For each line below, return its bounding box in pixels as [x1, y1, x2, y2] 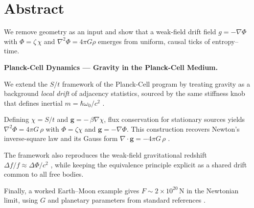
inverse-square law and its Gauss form [4, 133, 118, 143]
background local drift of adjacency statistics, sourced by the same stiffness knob [4, 88, 245, 98]
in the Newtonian [186, 185, 239, 195]
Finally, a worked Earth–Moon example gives [4, 185, 139, 195]
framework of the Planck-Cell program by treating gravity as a [62, 78, 250, 89]
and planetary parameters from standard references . [47, 195, 206, 205]
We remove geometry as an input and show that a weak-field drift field [4, 26, 216, 37]
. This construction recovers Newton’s [126, 123, 240, 134]
